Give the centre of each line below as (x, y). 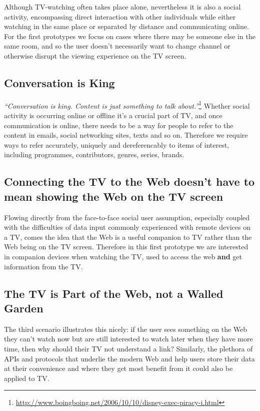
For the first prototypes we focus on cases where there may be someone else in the (130, 36)
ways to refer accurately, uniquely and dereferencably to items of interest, (117, 144)
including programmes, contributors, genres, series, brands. (94, 154)
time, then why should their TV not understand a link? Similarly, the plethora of (128, 348)
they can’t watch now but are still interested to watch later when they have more (128, 339)
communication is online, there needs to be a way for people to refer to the (119, 125)
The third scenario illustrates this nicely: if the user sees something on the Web (126, 329)
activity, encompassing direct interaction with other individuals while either (120, 16)
